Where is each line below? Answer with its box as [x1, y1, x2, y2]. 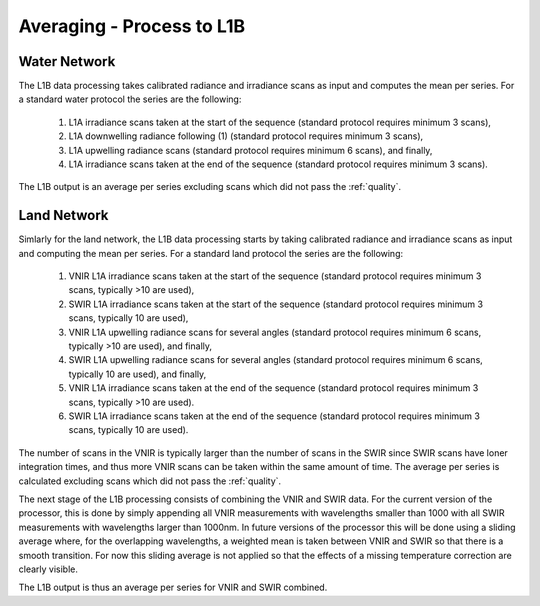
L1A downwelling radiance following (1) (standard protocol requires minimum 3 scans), [68, 130, 424, 142]
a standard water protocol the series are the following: [18, 93, 242, 105]
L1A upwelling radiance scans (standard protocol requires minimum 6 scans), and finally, [68, 144, 433, 156]
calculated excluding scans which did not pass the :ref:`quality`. [18, 475, 282, 487]
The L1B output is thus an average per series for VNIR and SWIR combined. [18, 581, 328, 594]
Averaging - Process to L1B [18, 15, 246, 37]
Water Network [18, 53, 116, 70]
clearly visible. [18, 563, 79, 575]
